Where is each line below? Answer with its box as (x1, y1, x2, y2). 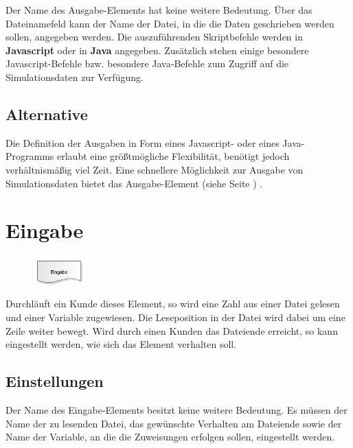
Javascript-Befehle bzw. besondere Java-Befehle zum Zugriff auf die (5, 56, 289, 71)
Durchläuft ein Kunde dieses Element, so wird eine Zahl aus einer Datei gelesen (5, 296, 340, 311)
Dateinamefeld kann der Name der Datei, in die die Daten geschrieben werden (5, 16, 334, 30)
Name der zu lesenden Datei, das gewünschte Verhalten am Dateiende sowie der (5, 416, 342, 430)
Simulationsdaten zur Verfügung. (5, 69, 144, 84)
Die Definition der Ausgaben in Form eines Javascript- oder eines (5, 135, 280, 150)
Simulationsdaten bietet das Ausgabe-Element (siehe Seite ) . (5, 176, 263, 190)
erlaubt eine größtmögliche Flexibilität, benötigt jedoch (57, 149, 290, 163)
